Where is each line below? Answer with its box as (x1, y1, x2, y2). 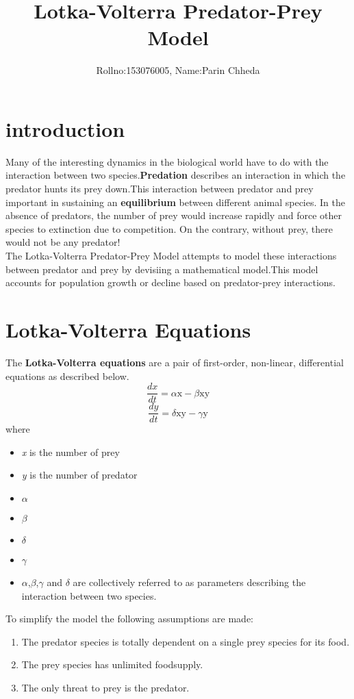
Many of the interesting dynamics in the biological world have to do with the (5, 154, 329, 168)
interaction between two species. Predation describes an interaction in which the (5, 168, 346, 182)
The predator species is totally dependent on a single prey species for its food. (21, 634, 350, 648)
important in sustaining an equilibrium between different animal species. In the (5, 194, 345, 209)
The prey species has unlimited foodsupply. (21, 657, 203, 672)
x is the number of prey (21, 444, 120, 459)
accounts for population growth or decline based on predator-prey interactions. (5, 275, 336, 290)
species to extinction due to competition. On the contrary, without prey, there (5, 221, 333, 236)
